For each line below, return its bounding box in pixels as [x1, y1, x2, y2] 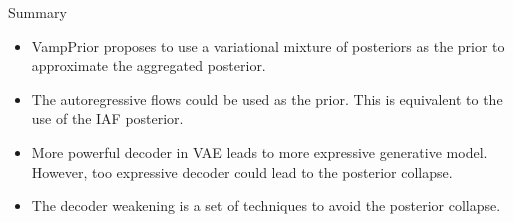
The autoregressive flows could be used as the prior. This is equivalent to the [31, 88, 503, 109]
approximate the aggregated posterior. [31, 55, 266, 76]
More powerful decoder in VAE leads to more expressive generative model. [31, 141, 488, 162]
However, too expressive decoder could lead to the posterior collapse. [31, 161, 453, 182]
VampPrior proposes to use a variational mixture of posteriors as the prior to [31, 35, 505, 56]
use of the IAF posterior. [31, 108, 184, 129]
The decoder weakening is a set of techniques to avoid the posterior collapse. [31, 195, 501, 216]
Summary [8, 2, 67, 22]
